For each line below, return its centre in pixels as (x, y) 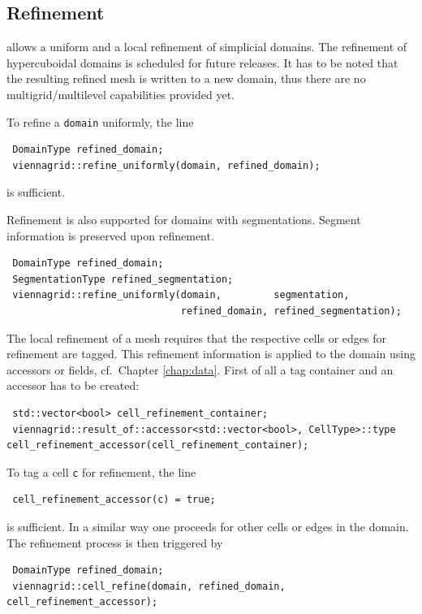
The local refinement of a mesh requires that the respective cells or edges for (196, 337)
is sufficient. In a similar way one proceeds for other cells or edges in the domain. (208, 526)
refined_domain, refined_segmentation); (291, 311)
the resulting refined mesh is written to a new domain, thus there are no (186, 78)
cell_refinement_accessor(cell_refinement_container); (158, 445)
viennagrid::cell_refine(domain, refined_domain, (149, 586)
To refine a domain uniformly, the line (100, 121)
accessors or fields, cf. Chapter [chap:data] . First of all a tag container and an (200, 369)
